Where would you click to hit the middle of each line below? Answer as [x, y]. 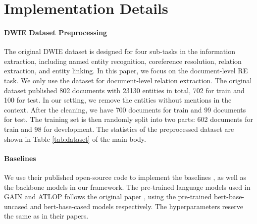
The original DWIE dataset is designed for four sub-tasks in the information [120, 51]
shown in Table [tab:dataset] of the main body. [75, 139]
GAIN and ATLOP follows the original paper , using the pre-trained [108, 196]
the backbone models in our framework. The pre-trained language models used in [127, 187]
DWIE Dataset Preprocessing [56, 32]
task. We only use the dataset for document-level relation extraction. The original [128, 80]
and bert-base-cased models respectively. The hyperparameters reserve [136, 206]
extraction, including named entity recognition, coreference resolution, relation [123, 61]
